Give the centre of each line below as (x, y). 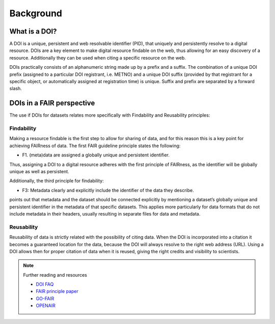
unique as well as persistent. (39, 172)
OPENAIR (46, 306)
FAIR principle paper (57, 291)
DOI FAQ (45, 284)
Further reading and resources (55, 275)
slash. (16, 89)
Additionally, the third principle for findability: (57, 181)
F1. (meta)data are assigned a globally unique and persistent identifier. (96, 155)
